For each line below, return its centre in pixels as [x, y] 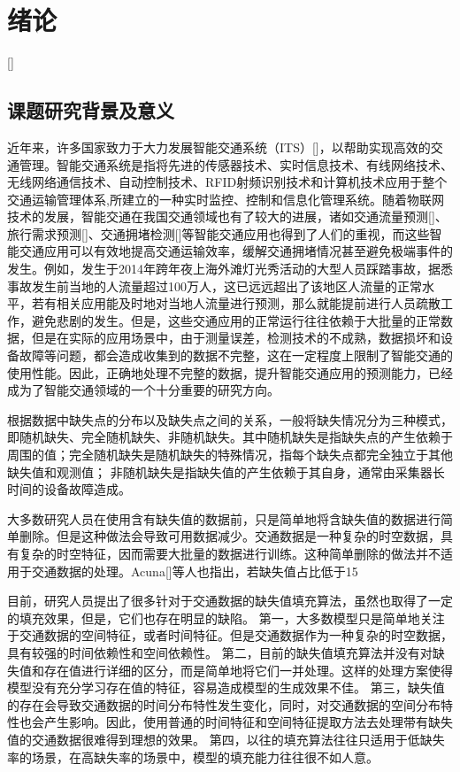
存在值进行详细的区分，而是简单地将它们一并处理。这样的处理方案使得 [248, 670]
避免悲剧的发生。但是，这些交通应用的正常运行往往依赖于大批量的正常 [236, 320]
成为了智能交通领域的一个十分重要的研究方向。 [143, 390]
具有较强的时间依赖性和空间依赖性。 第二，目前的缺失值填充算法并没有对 [220, 652]
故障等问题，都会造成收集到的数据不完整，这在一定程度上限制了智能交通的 [236, 355]
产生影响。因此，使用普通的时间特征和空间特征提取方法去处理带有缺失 [248, 722]
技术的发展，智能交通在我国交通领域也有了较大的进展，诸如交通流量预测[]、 [227, 216]
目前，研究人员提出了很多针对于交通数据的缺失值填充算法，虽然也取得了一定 [230, 601]
